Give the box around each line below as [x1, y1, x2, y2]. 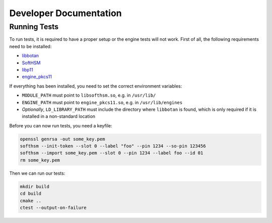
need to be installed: [9, 43, 52, 49]
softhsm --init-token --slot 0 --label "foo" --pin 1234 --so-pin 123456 [20, 143, 206, 149]
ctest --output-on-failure [20, 204, 87, 210]
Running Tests [9, 22, 59, 31]
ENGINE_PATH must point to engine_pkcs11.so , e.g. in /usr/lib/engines [22, 99, 183, 105]
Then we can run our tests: [9, 170, 65, 176]
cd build [20, 191, 42, 196]
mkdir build [20, 184, 50, 189]
